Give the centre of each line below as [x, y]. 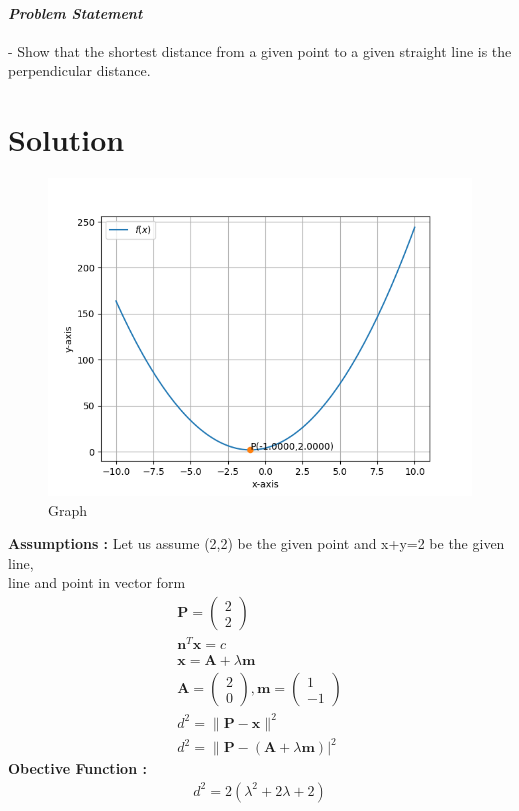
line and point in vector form [97, 582]
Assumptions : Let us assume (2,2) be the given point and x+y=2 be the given [256, 543]
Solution [66, 139]
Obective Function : [77, 768]
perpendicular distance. [79, 70]
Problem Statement [75, 12]
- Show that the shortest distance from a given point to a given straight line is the [260, 50]
